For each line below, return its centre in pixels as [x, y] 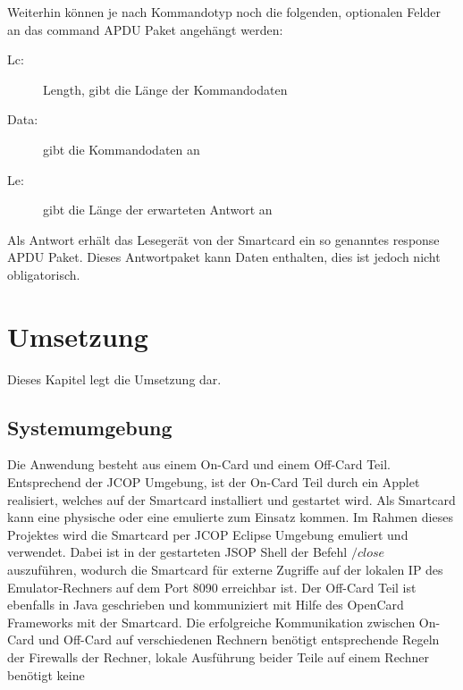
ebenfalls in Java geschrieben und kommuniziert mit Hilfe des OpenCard [206, 605]
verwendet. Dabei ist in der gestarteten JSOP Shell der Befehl [177, 552]
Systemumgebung [90, 427]
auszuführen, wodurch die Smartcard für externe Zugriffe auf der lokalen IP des [225, 570]
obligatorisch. [44, 274]
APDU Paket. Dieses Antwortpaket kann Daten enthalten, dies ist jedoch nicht [224, 257]
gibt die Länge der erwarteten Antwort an [158, 210]
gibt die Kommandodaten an [122, 149]
